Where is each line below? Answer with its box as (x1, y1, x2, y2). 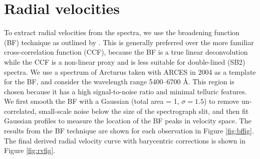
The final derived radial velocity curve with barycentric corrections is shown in (4, 135, 245, 145)
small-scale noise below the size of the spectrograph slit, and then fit (39, 105, 249, 116)
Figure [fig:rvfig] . (4, 145, 56, 155)
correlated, (4, 105, 37, 116)
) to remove (203, 96, 239, 106)
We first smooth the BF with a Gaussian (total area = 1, (4, 96, 179, 106)
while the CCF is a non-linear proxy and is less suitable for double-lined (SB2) (4, 56, 245, 67)
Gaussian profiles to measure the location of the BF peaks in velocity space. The (4, 115, 251, 126)
